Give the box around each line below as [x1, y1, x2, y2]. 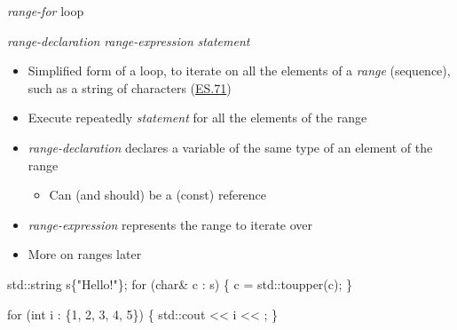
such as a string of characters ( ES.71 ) [28, 78, 232, 97]
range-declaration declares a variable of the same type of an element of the [28, 137, 433, 156]
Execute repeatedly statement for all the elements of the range [28, 108, 367, 127]
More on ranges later [28, 245, 142, 263]
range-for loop [7, 2, 84, 20]
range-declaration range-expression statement [7, 31, 250, 50]
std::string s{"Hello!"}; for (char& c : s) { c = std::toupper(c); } [7, 274, 353, 293]
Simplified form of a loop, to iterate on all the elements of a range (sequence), [28, 61, 451, 80]
